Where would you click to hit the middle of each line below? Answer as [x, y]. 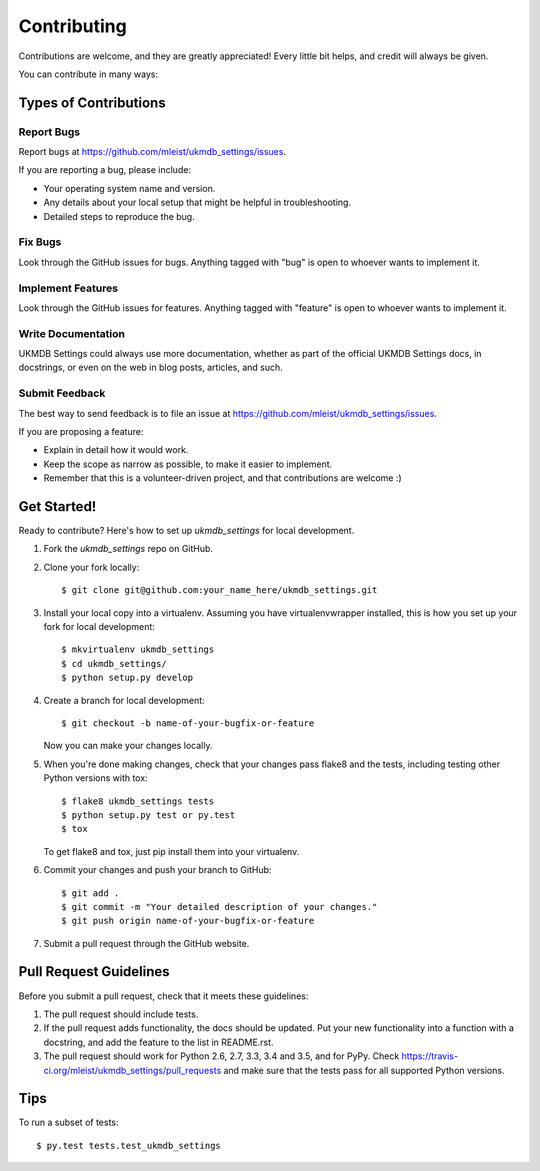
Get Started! [57, 506]
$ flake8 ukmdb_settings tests [138, 801]
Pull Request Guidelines [94, 971]
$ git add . [90, 893]
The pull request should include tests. [121, 1014]
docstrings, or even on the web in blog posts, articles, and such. [151, 367]
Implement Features [68, 288]
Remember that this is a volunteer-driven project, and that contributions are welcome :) [222, 478]
